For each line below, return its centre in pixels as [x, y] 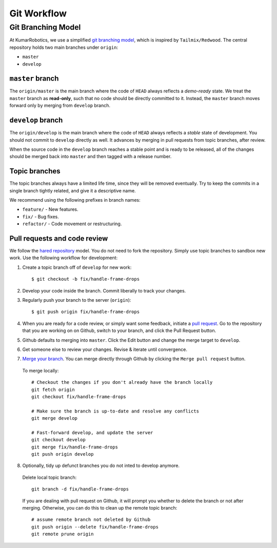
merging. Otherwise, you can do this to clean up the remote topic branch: [100, 508]
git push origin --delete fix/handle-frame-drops [95, 527]
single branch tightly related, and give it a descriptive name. [73, 190]
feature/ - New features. [51, 209]
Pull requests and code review [59, 238]
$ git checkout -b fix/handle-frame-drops [86, 279]
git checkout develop [58, 440]
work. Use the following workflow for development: [64, 258]
